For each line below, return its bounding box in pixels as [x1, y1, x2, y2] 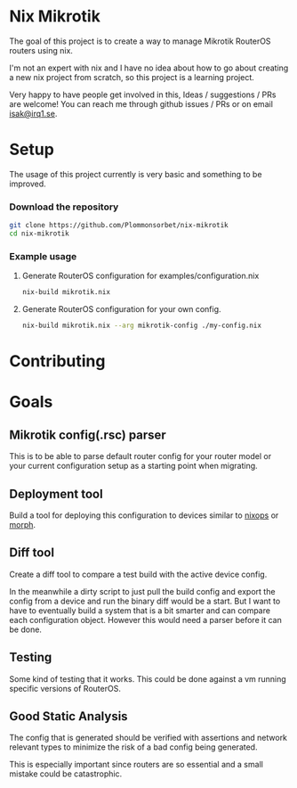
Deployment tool [9, 486, 104, 501]
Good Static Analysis [9, 709, 128, 724]
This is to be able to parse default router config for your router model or [9, 451, 272, 462]
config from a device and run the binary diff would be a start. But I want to [9, 595, 281, 606]
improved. [9, 178, 46, 189]
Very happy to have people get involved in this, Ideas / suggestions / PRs [9, 89, 277, 100]
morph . [9, 519, 36, 529]
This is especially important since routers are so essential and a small [9, 759, 264, 770]
